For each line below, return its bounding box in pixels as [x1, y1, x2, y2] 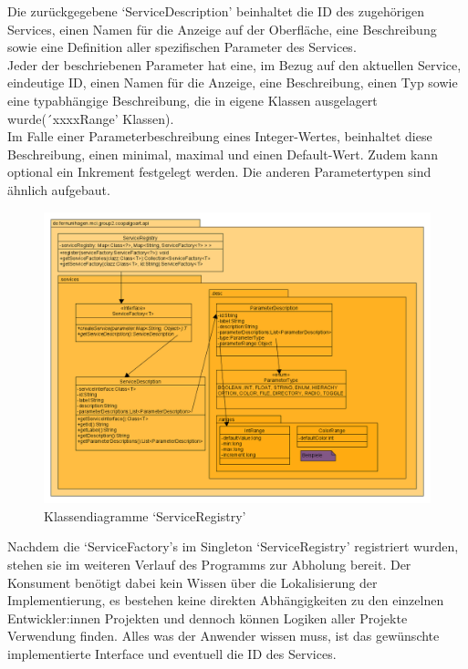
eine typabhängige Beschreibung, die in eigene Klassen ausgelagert [7, 90, 378, 109]
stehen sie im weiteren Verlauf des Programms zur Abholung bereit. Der [7, 554, 411, 573]
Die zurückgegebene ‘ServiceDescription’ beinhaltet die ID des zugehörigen [7, 2, 425, 20]
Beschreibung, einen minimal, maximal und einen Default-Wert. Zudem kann [7, 144, 438, 163]
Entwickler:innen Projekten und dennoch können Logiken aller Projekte [7, 608, 408, 627]
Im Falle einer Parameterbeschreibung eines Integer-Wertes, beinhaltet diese [7, 127, 432, 146]
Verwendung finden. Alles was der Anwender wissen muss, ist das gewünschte [7, 626, 440, 645]
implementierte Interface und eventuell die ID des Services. [7, 643, 337, 663]
